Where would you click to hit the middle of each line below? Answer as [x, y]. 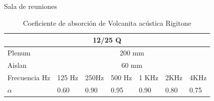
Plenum [19, 53]
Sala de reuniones [31, 6]
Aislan [17, 65]
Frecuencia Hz [29, 77]
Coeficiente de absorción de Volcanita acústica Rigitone [107, 23]
